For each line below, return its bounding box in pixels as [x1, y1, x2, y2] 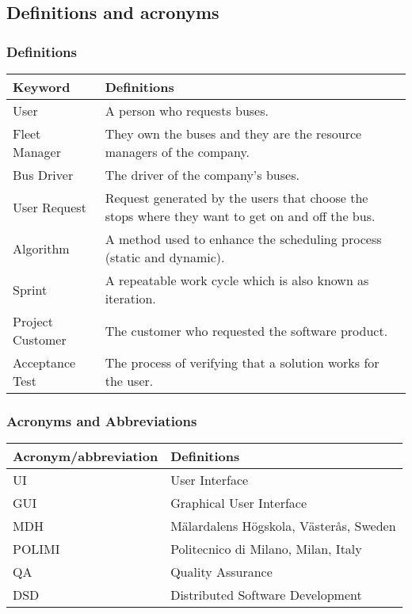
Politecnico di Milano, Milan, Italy [170, 540, 362, 559]
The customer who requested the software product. [105, 321, 388, 340]
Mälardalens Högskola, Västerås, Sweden [170, 517, 396, 536]
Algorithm [13, 238, 70, 257]
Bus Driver [13, 166, 74, 184]
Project [13, 312, 53, 330]
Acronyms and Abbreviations [6, 410, 197, 430]
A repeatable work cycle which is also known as [105, 271, 369, 289]
